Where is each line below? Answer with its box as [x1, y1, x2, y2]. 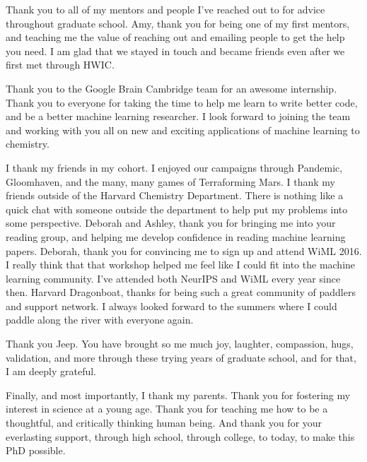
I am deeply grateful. [6, 364, 96, 379]
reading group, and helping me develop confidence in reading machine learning [6, 229, 346, 244]
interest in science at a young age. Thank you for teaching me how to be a [6, 401, 328, 416]
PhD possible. [6, 443, 66, 458]
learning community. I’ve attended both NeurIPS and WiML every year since [6, 271, 341, 285]
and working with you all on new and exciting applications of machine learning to [6, 122, 360, 137]
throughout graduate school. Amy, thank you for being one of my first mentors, [6, 16, 350, 30]
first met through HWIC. [6, 57, 115, 72]
